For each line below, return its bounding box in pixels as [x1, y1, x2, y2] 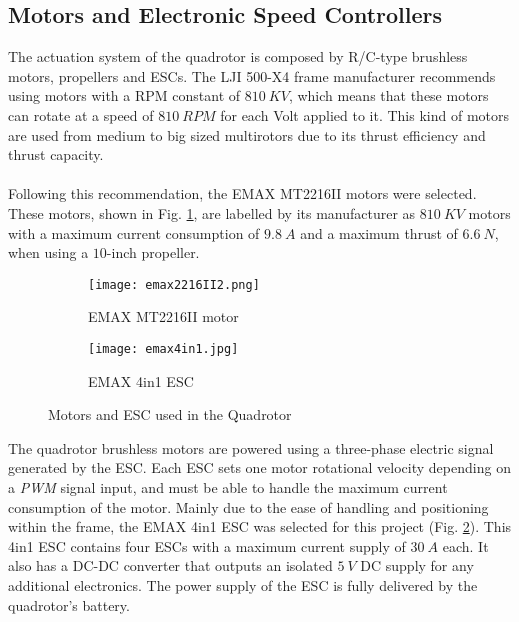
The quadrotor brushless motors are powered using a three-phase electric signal [8, 437, 494, 458]
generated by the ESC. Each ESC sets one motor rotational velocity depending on [8, 457, 511, 478]
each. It [442, 535, 489, 556]
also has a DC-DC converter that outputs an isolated [8, 555, 333, 576]
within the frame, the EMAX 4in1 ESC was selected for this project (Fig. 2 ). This [8, 516, 512, 537]
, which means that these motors [288, 85, 489, 106]
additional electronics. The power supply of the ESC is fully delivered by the [8, 574, 478, 595]
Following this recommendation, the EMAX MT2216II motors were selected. [8, 183, 477, 204]
